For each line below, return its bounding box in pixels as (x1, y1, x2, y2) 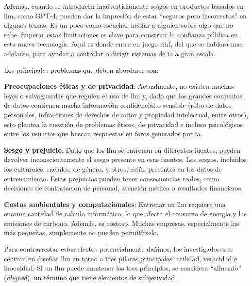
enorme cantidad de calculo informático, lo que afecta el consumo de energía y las (4, 208, 247, 219)
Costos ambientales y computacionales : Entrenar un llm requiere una (4, 199, 226, 209)
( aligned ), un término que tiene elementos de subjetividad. (4, 272, 177, 282)
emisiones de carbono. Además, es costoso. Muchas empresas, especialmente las (4, 218, 239, 228)
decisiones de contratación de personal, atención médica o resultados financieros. (4, 183, 243, 193)
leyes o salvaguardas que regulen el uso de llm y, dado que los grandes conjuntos (4, 90, 243, 100)
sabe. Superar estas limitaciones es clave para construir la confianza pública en (4, 29, 238, 39)
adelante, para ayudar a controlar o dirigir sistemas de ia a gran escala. (4, 48, 216, 58)
